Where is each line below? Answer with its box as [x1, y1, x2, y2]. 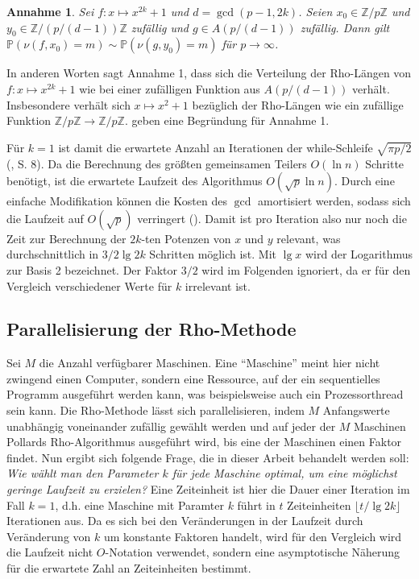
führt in [237, 496, 276, 513]
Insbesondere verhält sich [6, 96, 131, 113]
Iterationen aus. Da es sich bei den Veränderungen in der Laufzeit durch [6, 512, 363, 529]
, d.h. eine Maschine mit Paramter [55, 496, 224, 513]
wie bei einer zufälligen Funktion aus [79, 80, 260, 97]
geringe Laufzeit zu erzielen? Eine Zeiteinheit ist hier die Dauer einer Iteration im [6, 481, 410, 498]
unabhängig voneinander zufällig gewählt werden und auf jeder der [6, 417, 336, 434]
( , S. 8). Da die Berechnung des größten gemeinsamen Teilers [6, 155, 307, 172]
